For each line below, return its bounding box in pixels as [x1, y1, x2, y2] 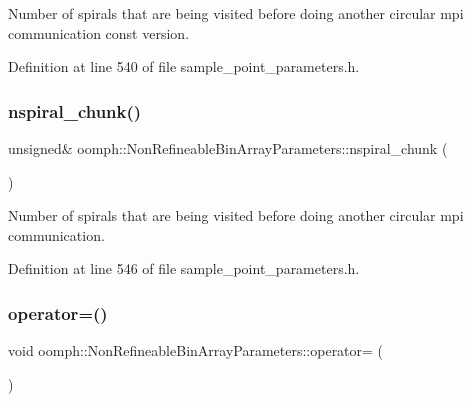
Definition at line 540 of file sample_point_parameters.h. [8, 56, 360, 77]
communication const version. [8, 22, 190, 43]
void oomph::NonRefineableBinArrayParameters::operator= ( [8, 340, 384, 361]
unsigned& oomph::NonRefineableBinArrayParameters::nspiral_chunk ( [8, 138, 448, 158]
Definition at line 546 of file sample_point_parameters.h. [8, 258, 360, 279]
